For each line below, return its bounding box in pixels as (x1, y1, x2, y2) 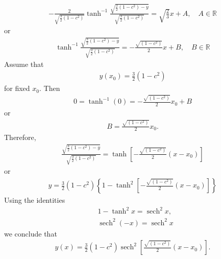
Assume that (4, 59, 44, 69)
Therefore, (4, 132, 36, 143)
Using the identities (4, 195, 65, 205)
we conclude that (4, 228, 57, 239)
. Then (39, 83, 60, 93)
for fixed (4, 83, 30, 93)
